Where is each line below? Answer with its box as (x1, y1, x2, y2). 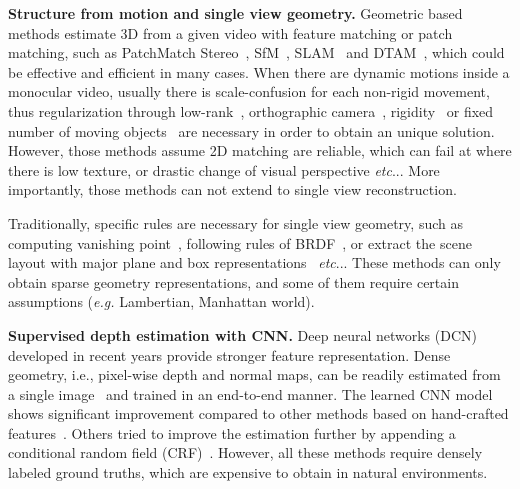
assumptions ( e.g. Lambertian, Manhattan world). (8, 291, 315, 312)
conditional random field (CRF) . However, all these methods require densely (8, 442, 483, 463)
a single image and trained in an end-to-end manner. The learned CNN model (8, 383, 493, 404)
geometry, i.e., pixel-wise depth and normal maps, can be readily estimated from (8, 364, 501, 385)
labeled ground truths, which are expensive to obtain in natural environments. (8, 462, 488, 483)
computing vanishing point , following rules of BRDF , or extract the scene (8, 232, 472, 253)
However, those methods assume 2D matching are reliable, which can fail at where (8, 140, 512, 161)
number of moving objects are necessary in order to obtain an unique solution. (8, 120, 495, 141)
